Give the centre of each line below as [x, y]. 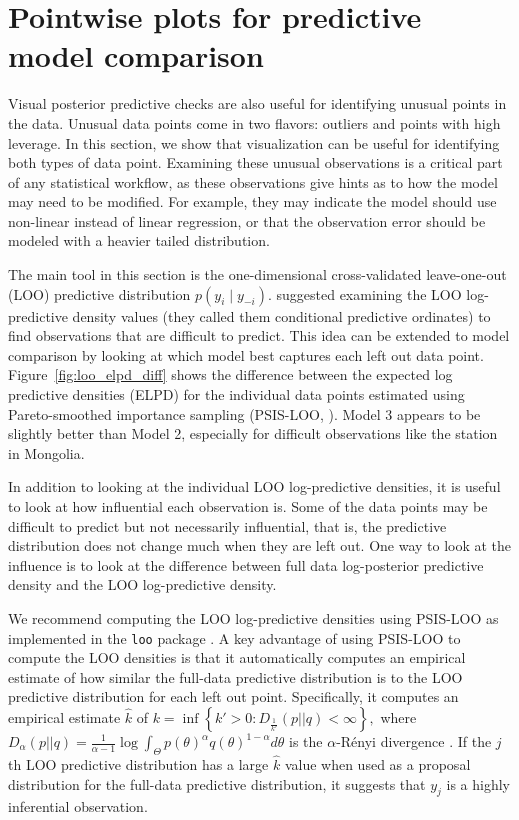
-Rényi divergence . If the [414, 741]
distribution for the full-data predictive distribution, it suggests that [217, 783]
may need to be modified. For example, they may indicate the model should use [252, 201]
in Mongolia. [46, 452]
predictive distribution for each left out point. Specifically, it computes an [233, 696]
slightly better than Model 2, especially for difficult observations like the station [253, 433]
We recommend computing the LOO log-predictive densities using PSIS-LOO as [253, 617]
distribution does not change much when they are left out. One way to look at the [260, 545]
